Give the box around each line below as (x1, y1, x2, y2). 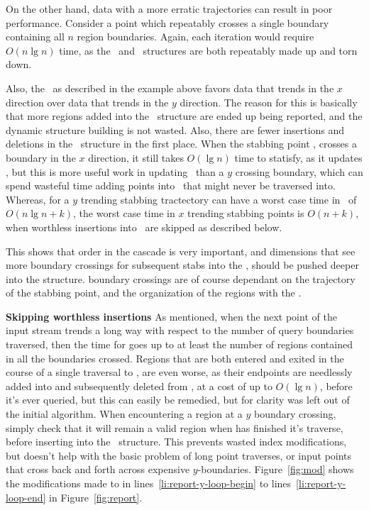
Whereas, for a (6, 192, 70, 206)
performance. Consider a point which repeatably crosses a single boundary (6, 15, 329, 30)
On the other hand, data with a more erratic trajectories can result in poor (6, 1, 333, 16)
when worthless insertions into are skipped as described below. (6, 219, 282, 234)
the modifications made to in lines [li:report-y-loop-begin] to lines (6, 476, 292, 490)
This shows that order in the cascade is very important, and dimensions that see (6, 243, 356, 258)
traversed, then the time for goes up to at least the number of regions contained (6, 337, 353, 352)
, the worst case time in (73, 206, 175, 221)
